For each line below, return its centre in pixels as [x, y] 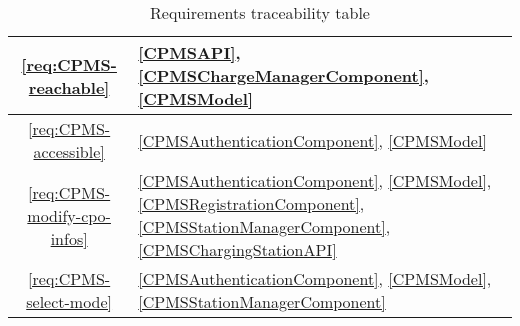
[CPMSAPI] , [189, 52]
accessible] [69, 151]
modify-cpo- [69, 215]
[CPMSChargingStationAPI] [237, 249]
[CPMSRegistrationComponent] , [251, 203]
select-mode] [69, 301]
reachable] [69, 87]
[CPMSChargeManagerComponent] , [283, 75]
